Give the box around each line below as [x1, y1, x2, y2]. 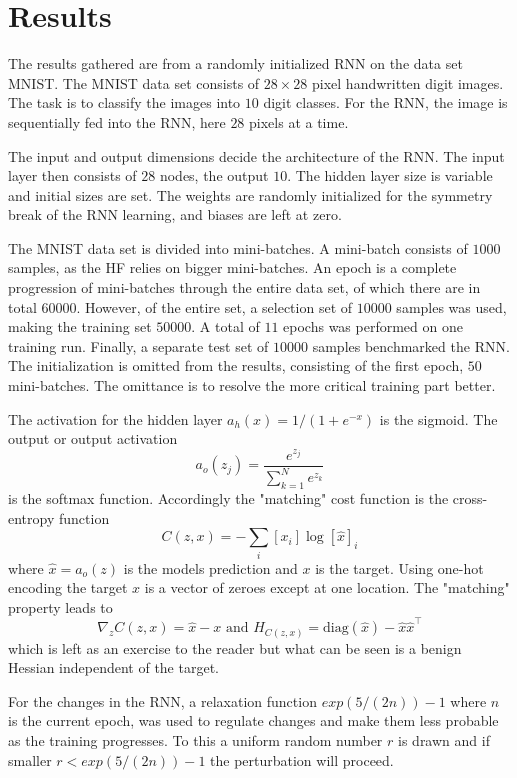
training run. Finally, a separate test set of [8, 335, 269, 356]
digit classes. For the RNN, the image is [263, 92, 508, 113]
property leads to [8, 596, 113, 617]
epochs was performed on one [283, 316, 463, 337]
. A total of [191, 316, 260, 337]
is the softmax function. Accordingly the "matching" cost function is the [8, 488, 449, 509]
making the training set [8, 316, 152, 337]
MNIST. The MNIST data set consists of [8, 72, 260, 93]
